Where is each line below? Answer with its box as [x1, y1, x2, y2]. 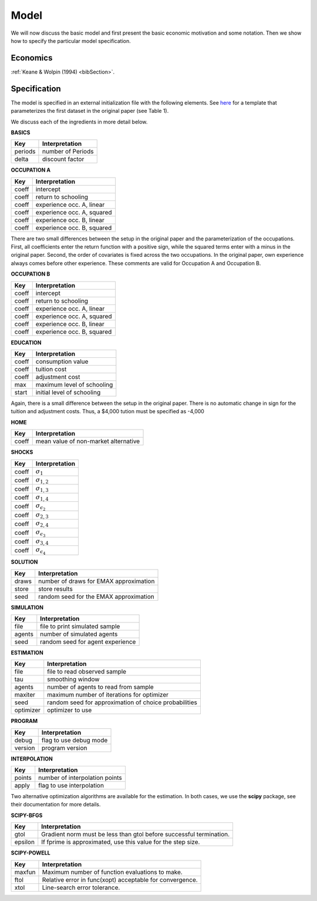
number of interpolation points [38, 773, 123, 782]
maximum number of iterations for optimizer [47, 691, 169, 699]
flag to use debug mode [41, 736, 108, 744]
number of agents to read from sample [47, 683, 154, 691]
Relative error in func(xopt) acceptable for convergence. [42, 876, 198, 884]
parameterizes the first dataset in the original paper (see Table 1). [11, 108, 169, 115]
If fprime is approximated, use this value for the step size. [41, 838, 200, 846]
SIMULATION [11, 604, 44, 611]
